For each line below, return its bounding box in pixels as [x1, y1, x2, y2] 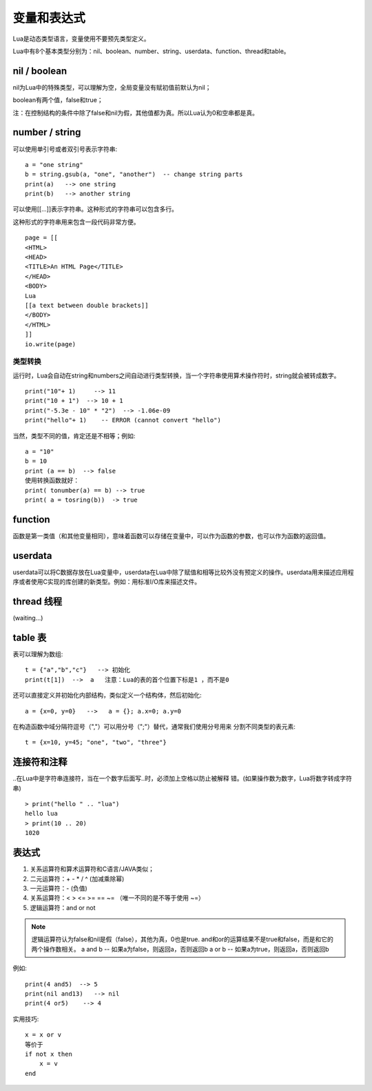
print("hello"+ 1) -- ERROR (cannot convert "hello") [25, 416, 222, 424]
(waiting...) [12, 614, 43, 622]
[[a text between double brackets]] [25, 302, 149, 309]
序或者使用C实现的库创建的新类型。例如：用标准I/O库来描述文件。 [12, 578, 201, 586]
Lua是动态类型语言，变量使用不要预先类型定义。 [12, 35, 151, 43]
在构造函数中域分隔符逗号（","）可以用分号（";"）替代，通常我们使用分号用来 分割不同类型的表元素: [12, 722, 296, 731]
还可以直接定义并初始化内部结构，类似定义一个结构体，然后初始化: [12, 691, 203, 700]
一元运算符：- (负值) [30, 884, 87, 892]
